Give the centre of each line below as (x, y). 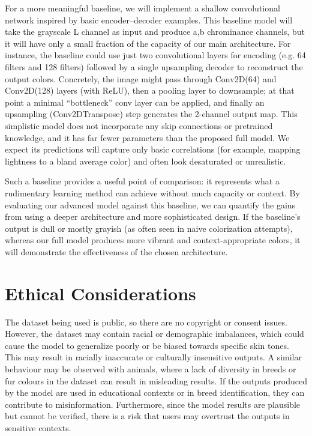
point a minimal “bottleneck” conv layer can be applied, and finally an (135, 102)
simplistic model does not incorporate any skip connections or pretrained (139, 125)
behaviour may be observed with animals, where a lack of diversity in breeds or (151, 368)
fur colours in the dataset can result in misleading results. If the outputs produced (156, 380)
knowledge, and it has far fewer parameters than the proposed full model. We (147, 137)
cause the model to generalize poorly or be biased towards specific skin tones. (147, 345)
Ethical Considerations (100, 293)
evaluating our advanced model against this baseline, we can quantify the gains (150, 204)
